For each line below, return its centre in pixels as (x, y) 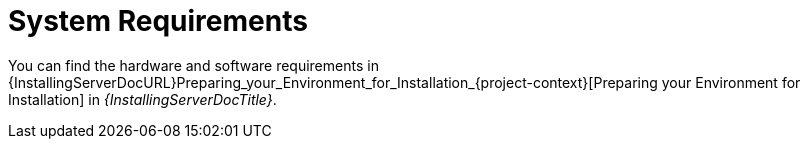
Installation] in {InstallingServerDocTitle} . (142, 99)
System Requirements (158, 21)
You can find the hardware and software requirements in (193, 65)
